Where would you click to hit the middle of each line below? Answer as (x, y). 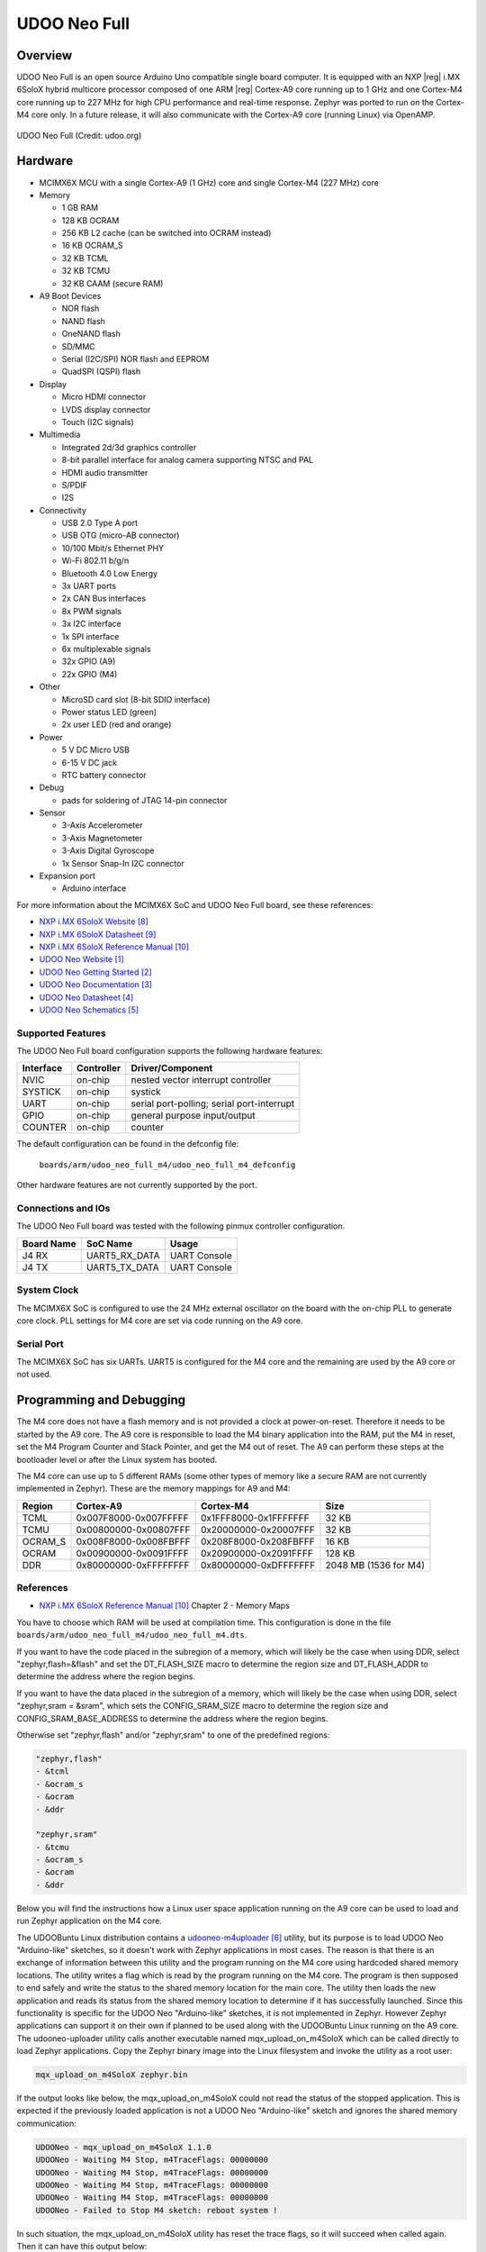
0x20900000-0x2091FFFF (257, 1553)
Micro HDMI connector (104, 397)
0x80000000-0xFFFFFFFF (133, 1565)
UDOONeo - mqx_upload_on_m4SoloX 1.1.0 (123, 2147)
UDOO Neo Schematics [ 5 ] (89, 1010)
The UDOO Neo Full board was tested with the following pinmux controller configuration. (181, 1226)
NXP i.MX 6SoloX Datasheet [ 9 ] (98, 934)
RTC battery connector (104, 775)
